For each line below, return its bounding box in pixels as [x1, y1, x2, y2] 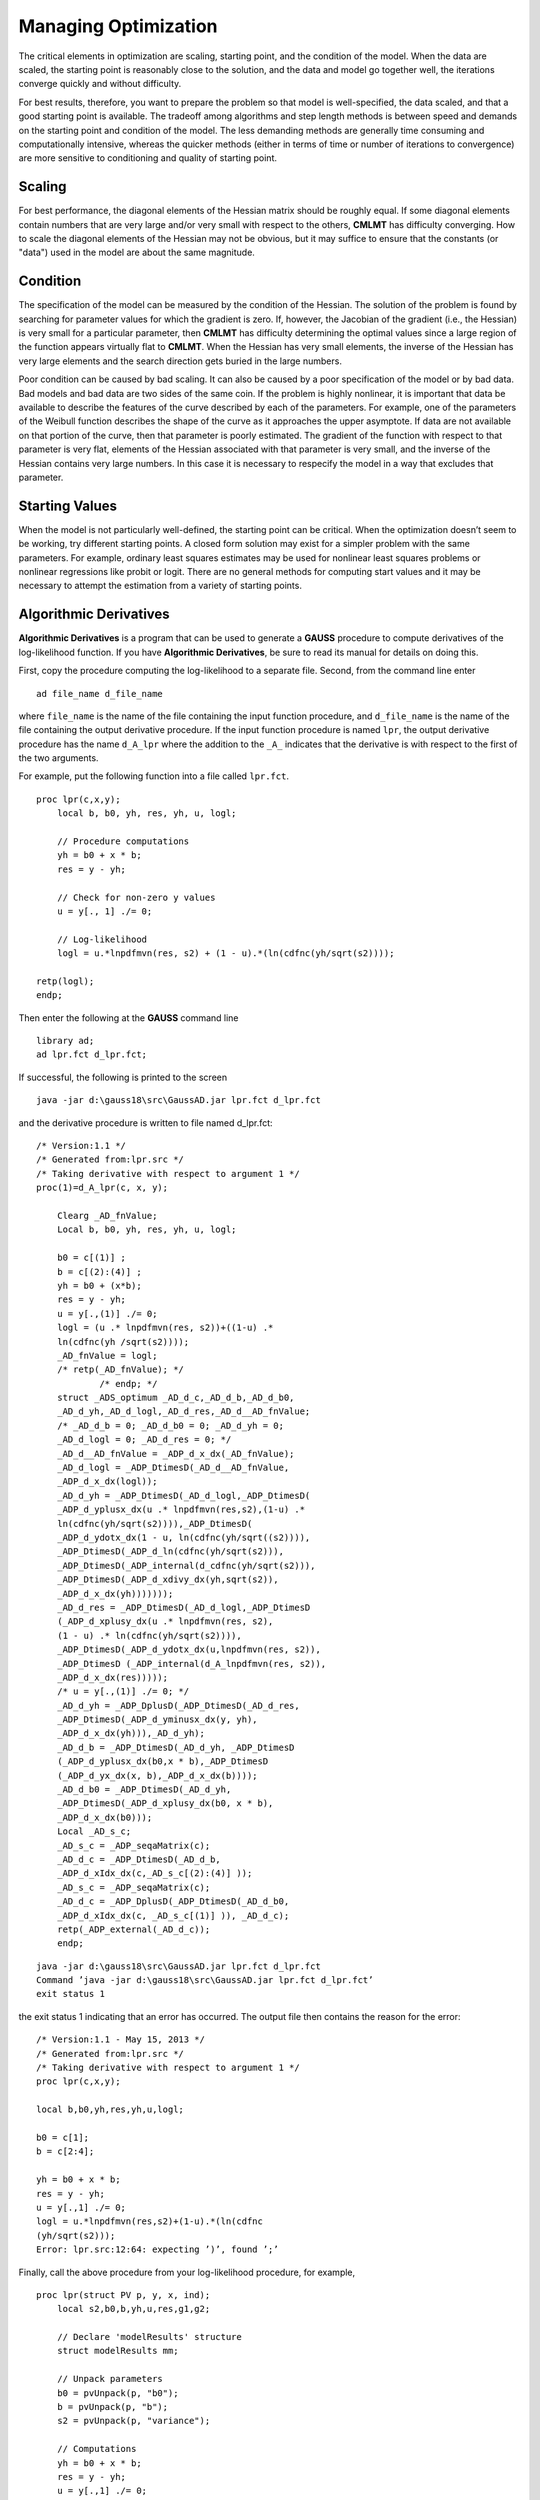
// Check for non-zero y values [56, 891, 216, 903]
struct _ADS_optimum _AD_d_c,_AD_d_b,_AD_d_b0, [56, 1392, 295, 1404]
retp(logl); [36, 975, 95, 987]
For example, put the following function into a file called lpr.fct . [18, 770, 290, 782]
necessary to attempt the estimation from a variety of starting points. [18, 580, 302, 592]
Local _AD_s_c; [56, 1826, 132, 1837]
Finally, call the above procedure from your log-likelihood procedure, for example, [18, 2266, 356, 2278]
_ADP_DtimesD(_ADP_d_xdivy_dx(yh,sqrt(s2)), [56, 1574, 279, 1585]
